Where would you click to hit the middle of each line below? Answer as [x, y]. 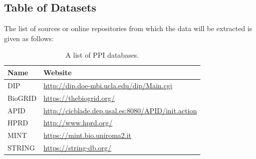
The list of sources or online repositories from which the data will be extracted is [128, 28]
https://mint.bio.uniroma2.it [87, 135]
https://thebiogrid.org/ [79, 98]
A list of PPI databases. [102, 55]
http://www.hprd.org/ [78, 123]
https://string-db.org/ [77, 148]
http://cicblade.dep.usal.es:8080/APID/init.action [120, 110]
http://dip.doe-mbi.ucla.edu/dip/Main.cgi [108, 85]
